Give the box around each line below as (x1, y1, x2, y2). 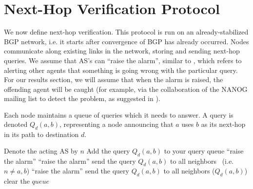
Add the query (86, 145, 130, 155)
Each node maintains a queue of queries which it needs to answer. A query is (4, 109, 234, 120)
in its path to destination (4, 129, 79, 139)
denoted (4, 119, 28, 129)
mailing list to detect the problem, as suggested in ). (4, 93, 160, 103)
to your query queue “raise (164, 145, 244, 155)
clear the (4, 176, 30, 186)
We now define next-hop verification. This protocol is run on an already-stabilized (4, 27, 249, 37)
